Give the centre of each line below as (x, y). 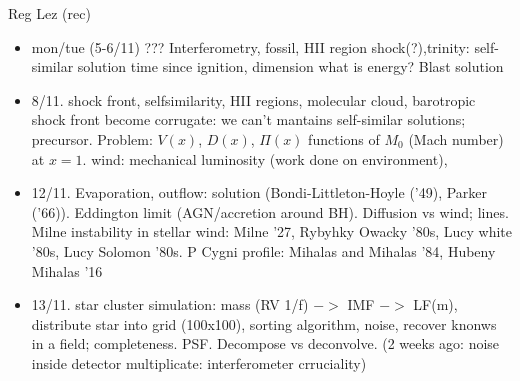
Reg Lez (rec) (49, 13)
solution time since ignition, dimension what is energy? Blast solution (290, 66)
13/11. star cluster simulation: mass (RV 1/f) (170, 304)
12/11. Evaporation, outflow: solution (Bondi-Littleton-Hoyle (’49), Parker (259, 192)
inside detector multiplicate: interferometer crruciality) (199, 362)
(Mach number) (456, 138)
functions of (344, 138)
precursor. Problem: (92, 138)
